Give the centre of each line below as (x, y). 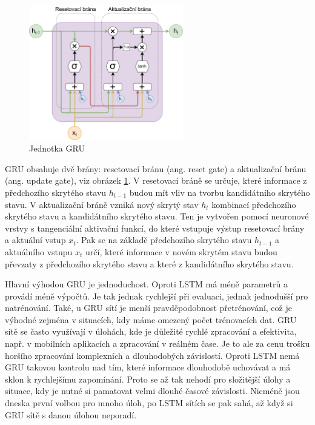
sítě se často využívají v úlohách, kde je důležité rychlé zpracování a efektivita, (151, 331)
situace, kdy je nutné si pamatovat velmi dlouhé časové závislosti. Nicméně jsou (152, 391)
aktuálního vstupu (39, 251)
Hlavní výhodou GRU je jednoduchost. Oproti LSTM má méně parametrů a (146, 284)
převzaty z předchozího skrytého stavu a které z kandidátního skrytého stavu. (149, 263)
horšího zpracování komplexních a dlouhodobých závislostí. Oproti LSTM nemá (152, 355)
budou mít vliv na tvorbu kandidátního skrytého (220, 192)
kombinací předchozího (254, 204)
